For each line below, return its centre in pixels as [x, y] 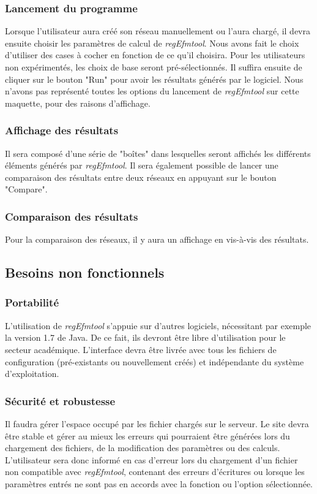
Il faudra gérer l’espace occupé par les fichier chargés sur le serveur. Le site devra [157, 423]
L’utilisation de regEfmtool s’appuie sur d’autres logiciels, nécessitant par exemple [158, 325]
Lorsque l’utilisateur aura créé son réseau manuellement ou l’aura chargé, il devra [158, 31]
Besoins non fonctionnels [85, 272]
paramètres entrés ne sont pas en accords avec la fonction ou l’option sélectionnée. [159, 483]
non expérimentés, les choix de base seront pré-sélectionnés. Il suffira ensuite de [154, 67]
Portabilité [32, 302]
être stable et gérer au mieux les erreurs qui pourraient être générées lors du [147, 435]
